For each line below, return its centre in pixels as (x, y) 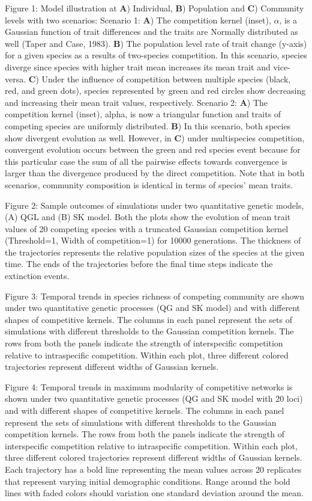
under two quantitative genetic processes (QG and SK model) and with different (153, 308)
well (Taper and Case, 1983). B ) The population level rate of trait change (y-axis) (156, 43)
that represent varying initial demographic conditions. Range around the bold (148, 481)
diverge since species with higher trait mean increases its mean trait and (138, 66)
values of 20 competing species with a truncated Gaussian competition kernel (147, 228)
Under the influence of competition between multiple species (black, (166, 78)
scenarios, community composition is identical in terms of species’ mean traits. (149, 184)
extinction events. (37, 276)
